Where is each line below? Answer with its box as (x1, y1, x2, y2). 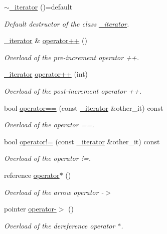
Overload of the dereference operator (4, 220, 115, 230)
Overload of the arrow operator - (4, 186, 104, 197)
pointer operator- (4, 203, 57, 214)
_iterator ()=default (9, 2, 73, 12)
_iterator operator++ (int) (4, 69, 88, 79)
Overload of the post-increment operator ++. (4, 85, 142, 96)
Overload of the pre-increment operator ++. (4, 52, 139, 62)
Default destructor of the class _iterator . (4, 18, 129, 29)
